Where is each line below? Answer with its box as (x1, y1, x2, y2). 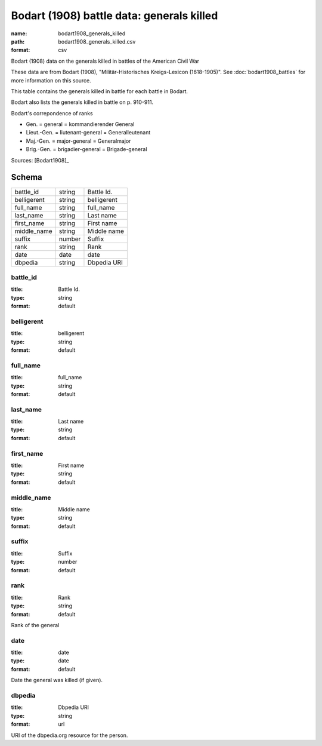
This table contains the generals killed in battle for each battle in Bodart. (11, 87, 188, 95)
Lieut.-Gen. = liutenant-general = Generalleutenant (26, 129, 151, 136)
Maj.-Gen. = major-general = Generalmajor (26, 137, 131, 145)
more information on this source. (11, 76, 92, 84)
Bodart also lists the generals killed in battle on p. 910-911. (11, 99, 154, 106)
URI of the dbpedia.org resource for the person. (11, 732, 128, 739)
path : (11, 38, 25, 45)
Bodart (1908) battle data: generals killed (11, 9, 218, 22)
